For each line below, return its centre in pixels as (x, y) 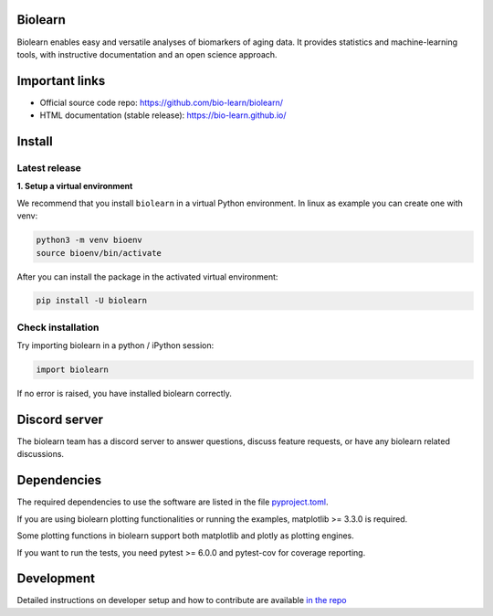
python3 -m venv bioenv (89, 240)
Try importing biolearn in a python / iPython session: (115, 345)
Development (56, 579)
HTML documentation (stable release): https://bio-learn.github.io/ (163, 115)
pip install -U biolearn (92, 301)
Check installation (58, 327)
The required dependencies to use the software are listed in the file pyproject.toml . (173, 502)
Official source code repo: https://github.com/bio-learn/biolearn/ (161, 102)
